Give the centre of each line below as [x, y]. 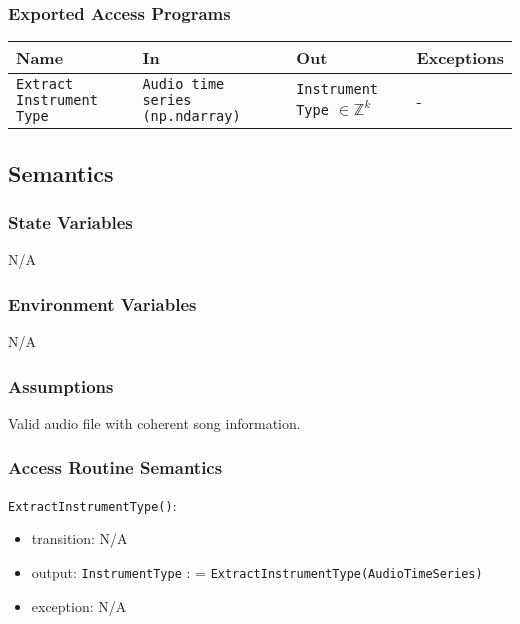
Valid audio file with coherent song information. [154, 422]
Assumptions [61, 385]
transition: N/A [79, 538]
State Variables [70, 221]
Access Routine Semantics [115, 467]
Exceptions [460, 58]
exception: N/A [79, 605]
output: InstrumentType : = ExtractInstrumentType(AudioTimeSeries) [257, 571]
